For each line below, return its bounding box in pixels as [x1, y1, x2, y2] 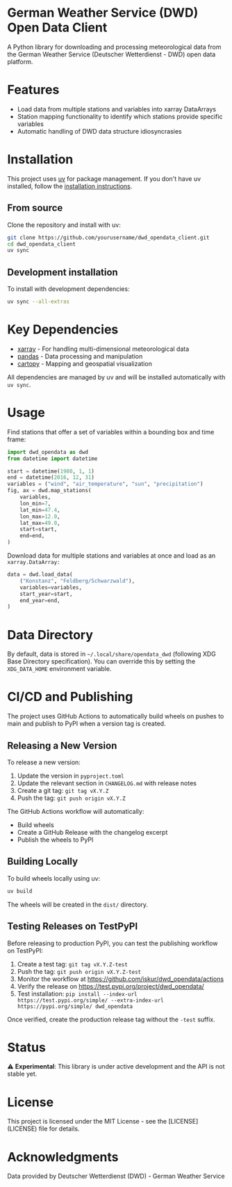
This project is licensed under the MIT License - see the [7, 1117, 167, 1126]
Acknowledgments [7, 1149, 119, 1165]
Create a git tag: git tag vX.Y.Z [17, 787, 109, 794]
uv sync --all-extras [7, 298, 70, 306]
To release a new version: [7, 758, 81, 767]
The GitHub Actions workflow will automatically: [7, 808, 144, 815]
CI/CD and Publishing [7, 689, 133, 705]
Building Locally [7, 856, 78, 867]
